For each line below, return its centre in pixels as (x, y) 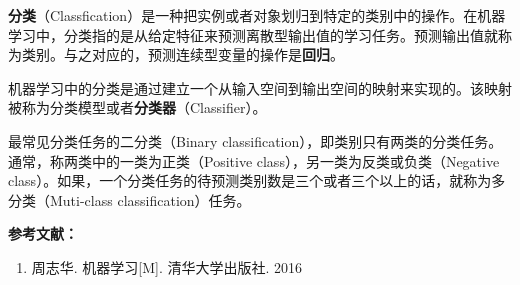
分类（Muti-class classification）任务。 (129, 199)
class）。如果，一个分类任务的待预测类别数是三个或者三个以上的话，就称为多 (257, 180)
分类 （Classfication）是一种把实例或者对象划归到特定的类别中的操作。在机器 (257, 15)
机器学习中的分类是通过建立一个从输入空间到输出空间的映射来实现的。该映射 (260, 87)
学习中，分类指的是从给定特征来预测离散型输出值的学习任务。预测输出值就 (253, 34)
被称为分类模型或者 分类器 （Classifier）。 (137, 107)
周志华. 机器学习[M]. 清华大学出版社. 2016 (167, 266)
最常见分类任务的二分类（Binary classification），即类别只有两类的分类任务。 (255, 140)
